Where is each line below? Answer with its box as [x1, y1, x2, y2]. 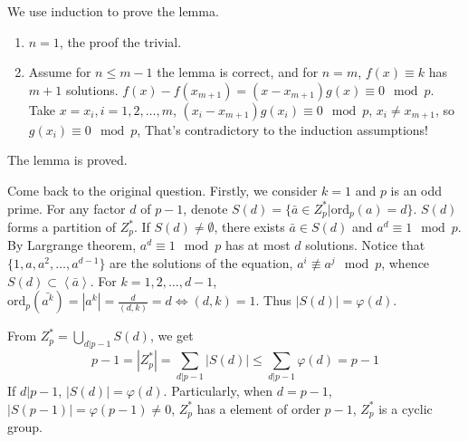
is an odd [390, 180, 443, 199]
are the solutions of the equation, [110, 254, 293, 273]
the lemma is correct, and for [157, 62, 319, 82]
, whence [381, 254, 430, 273]
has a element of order [196, 399, 320, 418]
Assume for [28, 62, 91, 82]
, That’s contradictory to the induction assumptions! [137, 120, 428, 139]
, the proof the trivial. [59, 32, 182, 51]
